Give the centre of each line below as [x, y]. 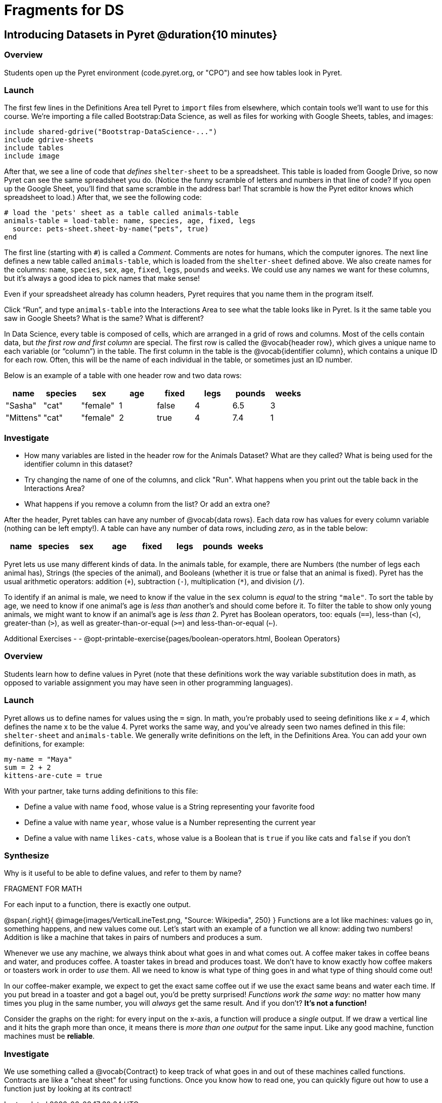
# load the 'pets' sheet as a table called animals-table [121, 213]
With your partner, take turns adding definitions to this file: [101, 791]
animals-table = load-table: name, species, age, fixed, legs [130, 221]
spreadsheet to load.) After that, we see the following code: [103, 197]
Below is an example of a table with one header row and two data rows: [123, 376]
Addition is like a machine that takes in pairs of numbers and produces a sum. [133, 937]
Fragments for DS [64, 10]
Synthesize [27, 855]
